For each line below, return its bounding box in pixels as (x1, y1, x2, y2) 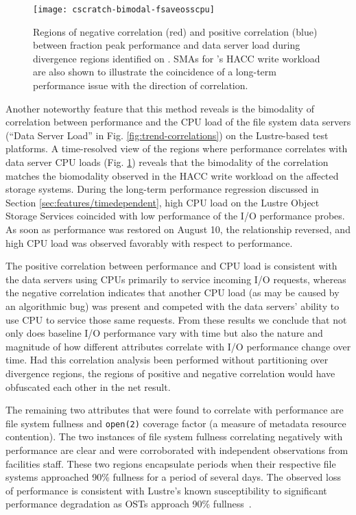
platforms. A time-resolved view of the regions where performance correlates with (5, 141, 348, 156)
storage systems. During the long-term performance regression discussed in (5, 182, 319, 196)
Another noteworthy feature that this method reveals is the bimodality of (5, 101, 314, 115)
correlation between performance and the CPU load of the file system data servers (5, 115, 351, 129)
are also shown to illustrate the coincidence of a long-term (33, 64, 276, 79)
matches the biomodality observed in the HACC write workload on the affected (5, 168, 339, 182)
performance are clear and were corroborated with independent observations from (5, 442, 348, 457)
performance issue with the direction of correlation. (33, 78, 248, 93)
